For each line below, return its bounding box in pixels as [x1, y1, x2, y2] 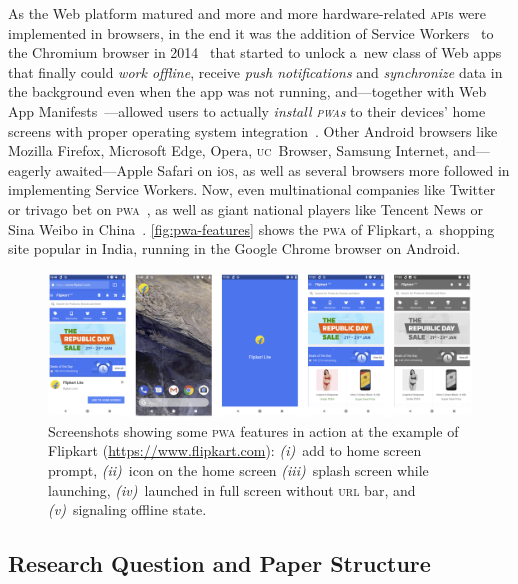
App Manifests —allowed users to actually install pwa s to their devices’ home [8, 100, 486, 121]
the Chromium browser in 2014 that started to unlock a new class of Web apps [8, 42, 502, 63]
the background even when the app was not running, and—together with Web [8, 81, 487, 102]
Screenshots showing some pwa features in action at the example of [48, 420, 459, 441]
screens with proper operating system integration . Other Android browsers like [8, 120, 498, 141]
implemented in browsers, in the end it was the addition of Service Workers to [8, 22, 494, 43]
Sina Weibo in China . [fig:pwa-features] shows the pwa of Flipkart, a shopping [8, 218, 495, 239]
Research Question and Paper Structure [8, 548, 431, 579]
